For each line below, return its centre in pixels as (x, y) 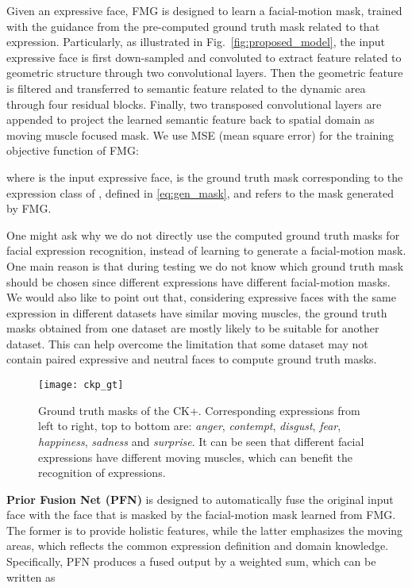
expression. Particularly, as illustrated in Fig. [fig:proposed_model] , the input (196, 42)
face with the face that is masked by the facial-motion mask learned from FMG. (201, 515)
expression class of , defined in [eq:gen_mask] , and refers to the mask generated (200, 192)
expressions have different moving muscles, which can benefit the (195, 457)
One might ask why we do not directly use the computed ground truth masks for (203, 234)
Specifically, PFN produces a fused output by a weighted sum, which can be (191, 561)
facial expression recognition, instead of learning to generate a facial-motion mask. (206, 250)
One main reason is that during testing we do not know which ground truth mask (205, 265)
